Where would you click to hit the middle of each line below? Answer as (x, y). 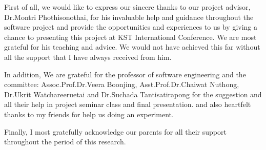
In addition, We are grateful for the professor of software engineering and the (125, 74)
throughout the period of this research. (65, 142)
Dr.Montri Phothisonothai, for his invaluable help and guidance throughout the (129, 17)
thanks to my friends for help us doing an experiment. (89, 114)
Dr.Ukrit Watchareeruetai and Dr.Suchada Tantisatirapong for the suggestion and (133, 94)
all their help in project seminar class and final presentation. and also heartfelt (128, 104)
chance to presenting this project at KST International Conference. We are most (130, 37)
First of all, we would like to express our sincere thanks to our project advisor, (127, 7)
